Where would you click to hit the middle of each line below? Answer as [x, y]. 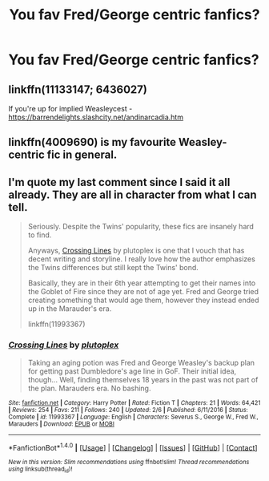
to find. [40, 235]
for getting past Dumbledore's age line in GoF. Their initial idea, [132, 371]
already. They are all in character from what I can [133, 194]
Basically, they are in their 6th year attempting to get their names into [142, 283]
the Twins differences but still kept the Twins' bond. [113, 268]
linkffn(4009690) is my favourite [92, 142]
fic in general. [82, 155]
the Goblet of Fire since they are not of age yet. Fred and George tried [143, 292]
